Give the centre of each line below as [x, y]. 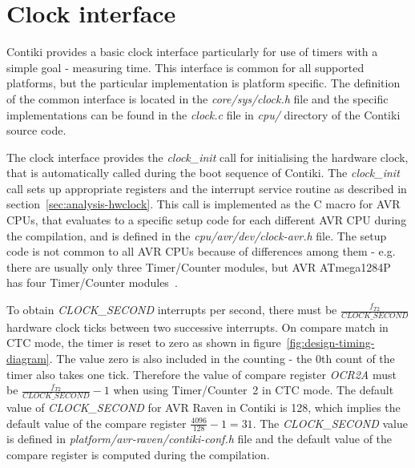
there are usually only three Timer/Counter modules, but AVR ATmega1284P [199, 266]
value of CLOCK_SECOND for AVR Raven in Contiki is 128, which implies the [203, 407]
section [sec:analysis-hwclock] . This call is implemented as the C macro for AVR [203, 204]
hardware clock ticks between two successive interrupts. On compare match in [197, 327]
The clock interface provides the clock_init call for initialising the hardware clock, [207, 157]
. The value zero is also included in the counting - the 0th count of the [222, 359]
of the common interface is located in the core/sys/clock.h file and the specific [197, 98]
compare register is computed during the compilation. [138, 455]
